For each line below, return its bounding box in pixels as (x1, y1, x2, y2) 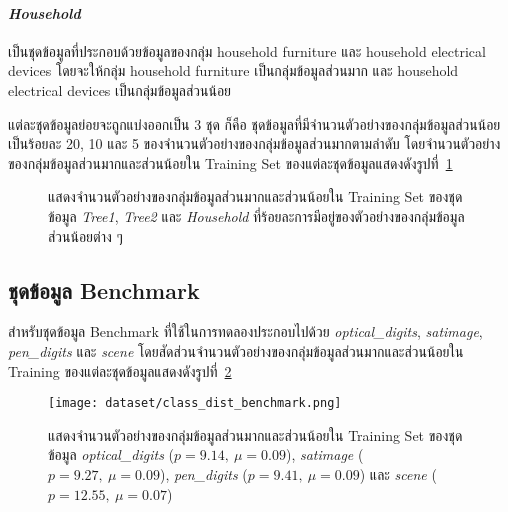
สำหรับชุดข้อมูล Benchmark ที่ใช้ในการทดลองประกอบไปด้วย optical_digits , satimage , (8, 321, 483, 342)
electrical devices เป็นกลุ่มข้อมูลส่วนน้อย (8, 79, 232, 100)
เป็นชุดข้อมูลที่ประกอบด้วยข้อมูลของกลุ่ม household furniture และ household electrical (8, 40, 486, 61)
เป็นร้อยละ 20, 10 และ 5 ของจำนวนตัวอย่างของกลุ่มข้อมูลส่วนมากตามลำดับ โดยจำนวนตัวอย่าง (8, 133, 501, 154)
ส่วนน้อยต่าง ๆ (48, 225, 123, 246)
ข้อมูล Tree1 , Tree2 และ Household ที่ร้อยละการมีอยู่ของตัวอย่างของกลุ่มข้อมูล (48, 205, 465, 226)
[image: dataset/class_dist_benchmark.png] (48, 396, 342, 411)
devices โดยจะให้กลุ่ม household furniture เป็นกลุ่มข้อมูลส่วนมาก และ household (8, 60, 459, 81)
